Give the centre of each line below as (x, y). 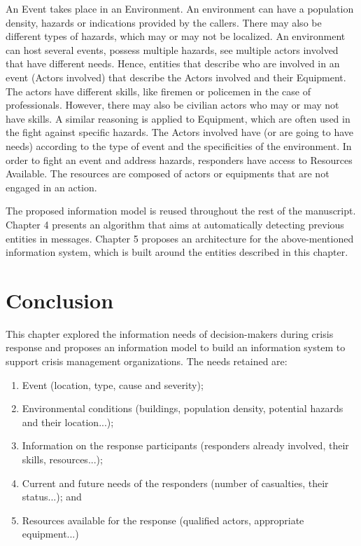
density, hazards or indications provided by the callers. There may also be (164, 22)
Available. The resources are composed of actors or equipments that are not (168, 173)
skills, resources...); (62, 459)
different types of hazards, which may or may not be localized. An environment (176, 36)
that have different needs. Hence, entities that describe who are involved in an (173, 63)
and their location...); (68, 422)
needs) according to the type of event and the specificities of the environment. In (179, 145)
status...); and (52, 497)
